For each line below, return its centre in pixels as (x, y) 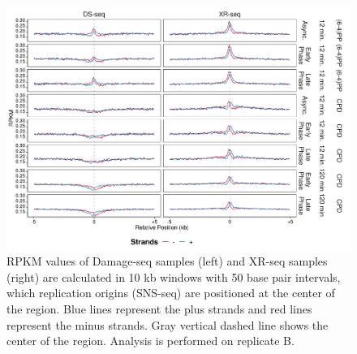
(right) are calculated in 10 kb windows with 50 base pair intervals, (174, 276)
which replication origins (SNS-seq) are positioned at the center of (171, 293)
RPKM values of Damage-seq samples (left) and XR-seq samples (167, 261)
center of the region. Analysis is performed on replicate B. (151, 341)
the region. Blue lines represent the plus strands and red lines (159, 309)
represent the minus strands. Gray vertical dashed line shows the (168, 324)
